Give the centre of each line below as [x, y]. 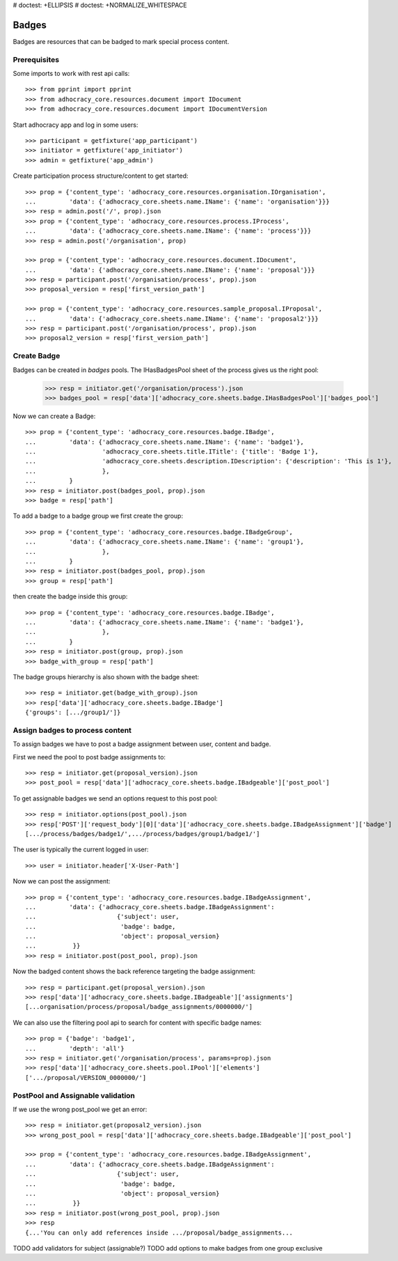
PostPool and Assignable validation [74, 1095]
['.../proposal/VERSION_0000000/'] [86, 1077]
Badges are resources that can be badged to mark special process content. [121, 41]
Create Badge [37, 356]
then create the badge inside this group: [70, 596]
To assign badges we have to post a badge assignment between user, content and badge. [142, 744]
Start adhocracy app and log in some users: [75, 125]
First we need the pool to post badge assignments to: [89, 757]
